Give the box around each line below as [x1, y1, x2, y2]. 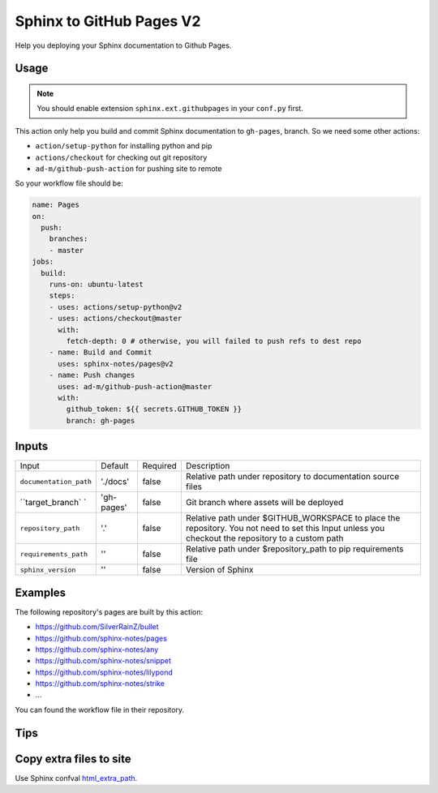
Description [185, 461, 230, 472]
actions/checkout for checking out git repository [35, 152, 208, 162]
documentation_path [19, 477, 92, 486]
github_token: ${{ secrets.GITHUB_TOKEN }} [66, 405, 243, 414]
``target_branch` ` [19, 497, 87, 508]
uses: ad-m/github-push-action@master [58, 382, 213, 391]
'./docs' [101, 476, 130, 487]
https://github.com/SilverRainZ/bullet [35, 622, 159, 632]
